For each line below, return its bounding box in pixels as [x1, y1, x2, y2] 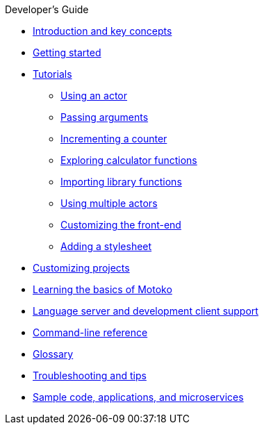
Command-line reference [33, 326, 148, 338]
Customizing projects [33, 262, 130, 274]
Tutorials [33, 68, 72, 80]
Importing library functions [60, 176, 182, 188]
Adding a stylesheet [60, 240, 152, 252]
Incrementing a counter [60, 133, 167, 144]
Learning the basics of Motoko [33, 283, 172, 295]
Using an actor [60, 90, 128, 101]
